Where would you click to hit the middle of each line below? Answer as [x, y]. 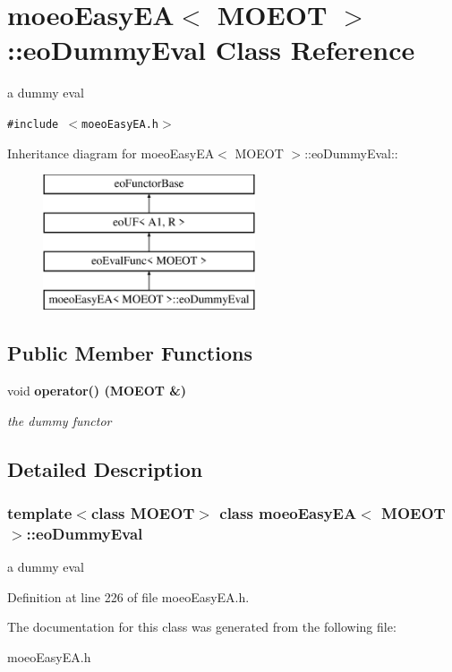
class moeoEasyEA [288, 513]
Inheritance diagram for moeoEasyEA [111, 153]
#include [33, 124]
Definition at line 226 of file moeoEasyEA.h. [128, 596]
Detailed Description [105, 468]
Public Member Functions [130, 353]
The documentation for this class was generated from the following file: [202, 627]
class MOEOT [143, 513]
